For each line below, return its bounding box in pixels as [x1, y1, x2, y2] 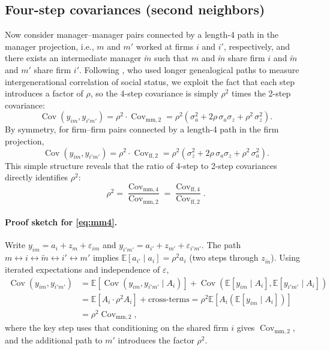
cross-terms [148, 295, 190, 304]
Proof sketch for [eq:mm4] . [5, 216, 118, 228]
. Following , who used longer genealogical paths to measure [79, 63, 299, 76]
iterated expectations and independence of [5, 263, 160, 276]
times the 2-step [232, 87, 291, 99]
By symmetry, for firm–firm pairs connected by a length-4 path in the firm [5, 123, 279, 135]
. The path [201, 239, 241, 251]
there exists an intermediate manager [5, 52, 142, 64]
